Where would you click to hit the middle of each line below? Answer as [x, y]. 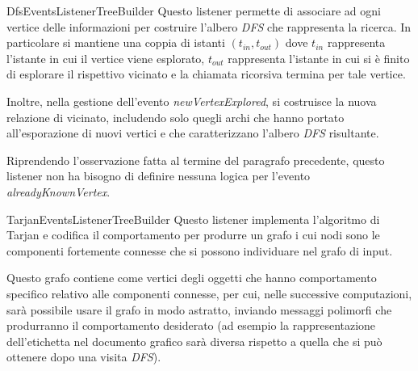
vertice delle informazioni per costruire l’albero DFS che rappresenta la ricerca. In [209, 26]
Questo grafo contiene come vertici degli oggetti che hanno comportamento [192, 278]
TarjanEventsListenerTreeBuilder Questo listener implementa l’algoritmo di [193, 219]
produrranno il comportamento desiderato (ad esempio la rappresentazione [191, 325]
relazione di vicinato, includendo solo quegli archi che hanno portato [176, 117]
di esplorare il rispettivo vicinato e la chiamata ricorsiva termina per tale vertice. [206, 74]
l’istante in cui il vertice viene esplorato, [106, 58]
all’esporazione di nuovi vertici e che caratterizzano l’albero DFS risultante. [193, 133]
